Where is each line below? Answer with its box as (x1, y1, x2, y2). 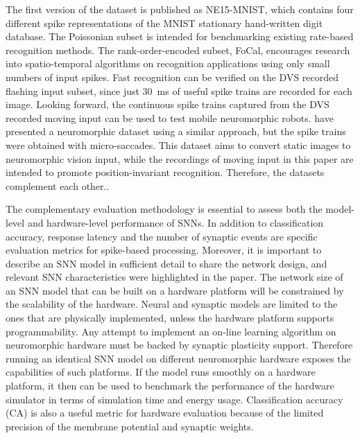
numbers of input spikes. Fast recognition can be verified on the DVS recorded (6, 69, 339, 84)
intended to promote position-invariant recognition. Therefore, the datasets (6, 165, 325, 179)
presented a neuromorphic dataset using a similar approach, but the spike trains (6, 124, 346, 139)
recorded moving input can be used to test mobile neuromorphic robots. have (6, 110, 334, 125)
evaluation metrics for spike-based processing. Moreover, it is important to (6, 243, 322, 257)
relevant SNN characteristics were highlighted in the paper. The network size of (6, 270, 343, 284)
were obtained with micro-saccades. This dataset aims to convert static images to (6, 137, 351, 152)
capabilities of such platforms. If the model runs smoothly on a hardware (6, 365, 316, 379)
